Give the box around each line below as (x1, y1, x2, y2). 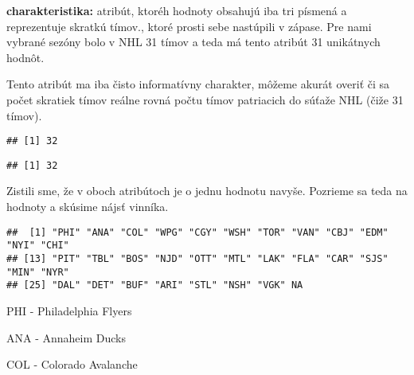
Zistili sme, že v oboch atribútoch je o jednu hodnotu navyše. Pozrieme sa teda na (6, 182, 408, 199)
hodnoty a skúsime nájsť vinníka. (6, 198, 169, 215)
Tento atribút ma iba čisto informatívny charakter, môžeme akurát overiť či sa (6, 76, 390, 92)
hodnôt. (6, 49, 45, 65)
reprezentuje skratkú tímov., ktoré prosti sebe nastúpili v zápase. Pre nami (6, 18, 372, 34)
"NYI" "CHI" (6, 240, 69, 252)
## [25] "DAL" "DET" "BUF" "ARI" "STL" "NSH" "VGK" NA (6, 279, 303, 291)
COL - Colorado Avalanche (6, 356, 138, 373)
